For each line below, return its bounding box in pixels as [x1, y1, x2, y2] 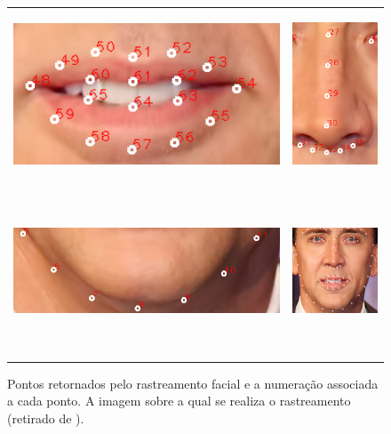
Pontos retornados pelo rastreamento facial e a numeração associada [7, 374, 379, 392]
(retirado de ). [7, 408, 84, 427]
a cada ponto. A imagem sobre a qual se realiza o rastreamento [7, 391, 351, 410]
